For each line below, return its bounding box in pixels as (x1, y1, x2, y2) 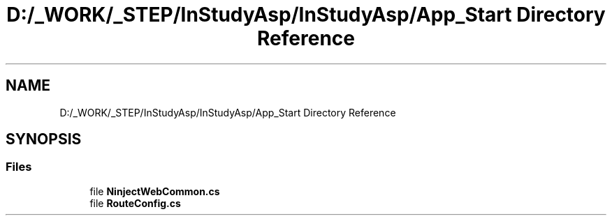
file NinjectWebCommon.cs (89, 185, 220, 197)
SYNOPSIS (6, 130, 82, 148)
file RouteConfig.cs (89, 197, 181, 209)
